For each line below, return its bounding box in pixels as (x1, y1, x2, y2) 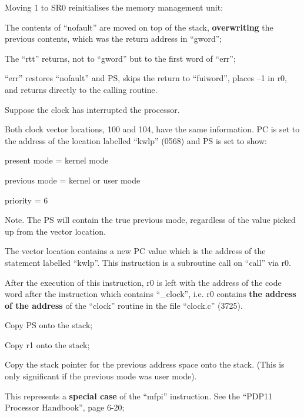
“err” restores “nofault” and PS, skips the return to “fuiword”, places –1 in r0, (5, 72, 288, 84)
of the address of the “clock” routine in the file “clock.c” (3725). (5, 299, 243, 311)
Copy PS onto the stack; (5, 319, 93, 331)
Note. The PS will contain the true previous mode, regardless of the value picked (5, 213, 296, 226)
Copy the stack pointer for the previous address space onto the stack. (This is (5, 358, 285, 371)
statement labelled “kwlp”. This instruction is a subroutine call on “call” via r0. (5, 256, 292, 268)
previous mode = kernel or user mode (5, 174, 141, 186)
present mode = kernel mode (5, 154, 109, 166)
